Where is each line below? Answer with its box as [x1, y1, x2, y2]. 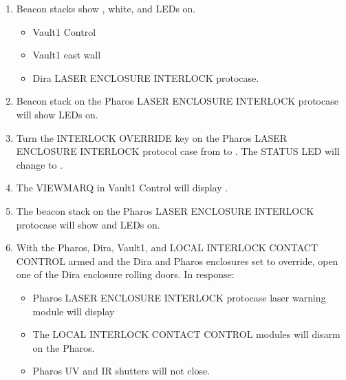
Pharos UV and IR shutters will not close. [32, 363, 210, 378]
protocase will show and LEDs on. [16, 217, 160, 231]
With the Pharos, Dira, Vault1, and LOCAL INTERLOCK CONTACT [16, 240, 318, 255]
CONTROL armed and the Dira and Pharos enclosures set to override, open [16, 253, 338, 268]
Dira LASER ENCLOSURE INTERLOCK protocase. [32, 70, 259, 85]
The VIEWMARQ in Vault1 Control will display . [16, 180, 228, 195]
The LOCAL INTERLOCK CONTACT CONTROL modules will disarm [32, 327, 340, 341]
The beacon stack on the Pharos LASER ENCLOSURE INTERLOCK [16, 203, 314, 218]
